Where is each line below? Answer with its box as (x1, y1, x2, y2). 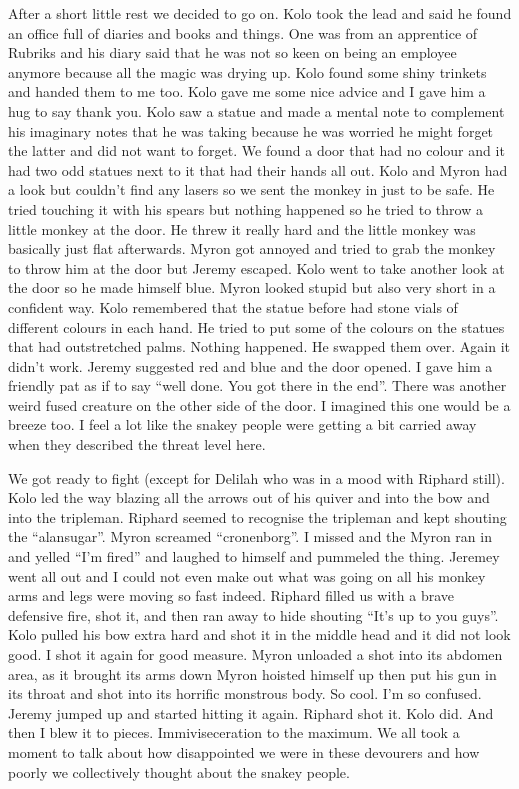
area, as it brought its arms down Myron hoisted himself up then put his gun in (8, 663, 497, 684)
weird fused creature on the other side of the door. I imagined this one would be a (8, 394, 511, 415)
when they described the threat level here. (8, 434, 266, 455)
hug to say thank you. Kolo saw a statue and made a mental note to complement (8, 100, 505, 121)
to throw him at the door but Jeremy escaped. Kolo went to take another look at (8, 257, 505, 278)
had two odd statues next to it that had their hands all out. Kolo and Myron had (8, 159, 508, 180)
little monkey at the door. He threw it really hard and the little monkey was (8, 218, 476, 239)
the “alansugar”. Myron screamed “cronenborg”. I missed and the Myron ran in (8, 526, 492, 547)
